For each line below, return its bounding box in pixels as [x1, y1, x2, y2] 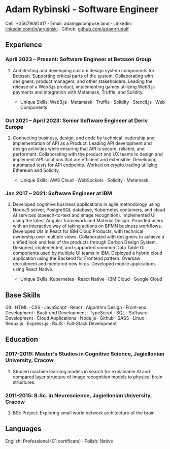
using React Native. [12, 266, 54, 273]
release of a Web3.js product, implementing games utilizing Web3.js [12, 83, 155, 89]
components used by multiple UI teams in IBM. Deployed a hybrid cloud [12, 250, 162, 256]
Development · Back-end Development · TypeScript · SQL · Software [5, 310, 148, 316]
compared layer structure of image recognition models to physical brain [12, 374, 163, 380]
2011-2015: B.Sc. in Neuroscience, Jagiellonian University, [5, 392, 152, 399]
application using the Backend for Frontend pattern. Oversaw [12, 255, 141, 261]
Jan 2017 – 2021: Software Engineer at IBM [5, 190, 113, 197]
